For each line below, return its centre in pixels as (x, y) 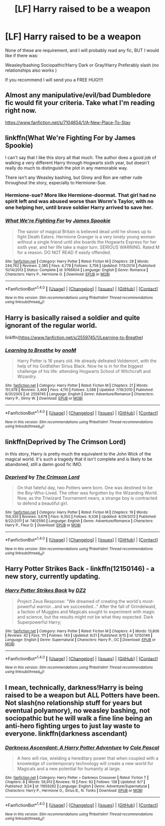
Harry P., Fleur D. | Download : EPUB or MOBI (43, 525)
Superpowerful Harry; (39, 622)
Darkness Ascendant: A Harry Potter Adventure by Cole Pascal (82, 747)
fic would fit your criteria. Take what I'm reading (80, 103)
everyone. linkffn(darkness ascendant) (66, 734)
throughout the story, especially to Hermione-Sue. (56, 182)
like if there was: (22, 56)
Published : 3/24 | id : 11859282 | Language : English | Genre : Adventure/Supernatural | (77, 786)
